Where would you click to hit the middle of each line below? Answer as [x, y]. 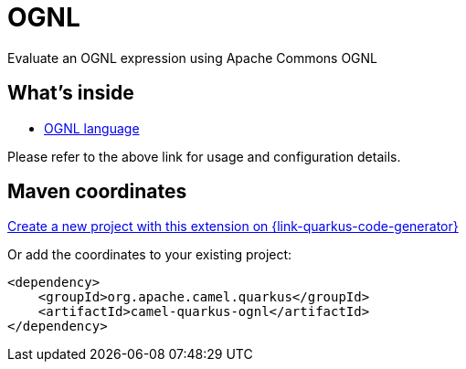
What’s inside [71, 93]
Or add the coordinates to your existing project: [150, 255]
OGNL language [92, 128]
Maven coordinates [97, 192]
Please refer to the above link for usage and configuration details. [204, 156]
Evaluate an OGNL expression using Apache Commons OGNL [193, 58]
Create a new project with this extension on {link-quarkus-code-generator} [233, 227]
